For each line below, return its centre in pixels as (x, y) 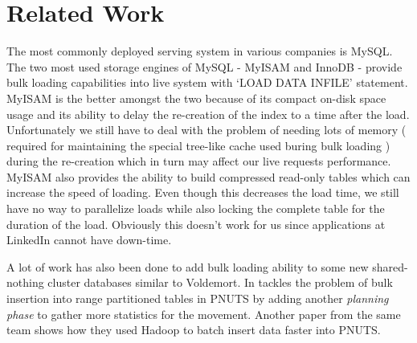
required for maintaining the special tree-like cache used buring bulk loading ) (198, 145)
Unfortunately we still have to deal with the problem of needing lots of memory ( (206, 130)
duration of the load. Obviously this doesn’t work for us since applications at (196, 224)
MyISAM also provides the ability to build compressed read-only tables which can (208, 176)
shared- (390, 266)
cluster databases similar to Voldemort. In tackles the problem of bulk (220, 282)
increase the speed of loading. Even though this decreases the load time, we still (203, 192)
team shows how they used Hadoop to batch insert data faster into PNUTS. (194, 330)
